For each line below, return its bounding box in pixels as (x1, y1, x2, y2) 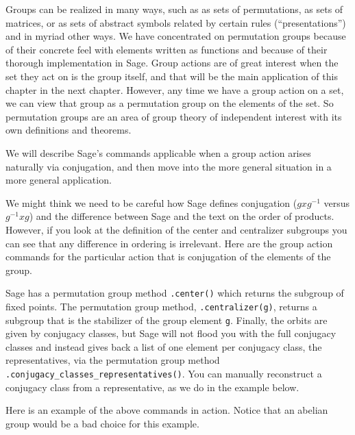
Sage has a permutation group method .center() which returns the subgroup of (5, 286, 344, 300)
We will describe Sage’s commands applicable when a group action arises (5, 145, 311, 160)
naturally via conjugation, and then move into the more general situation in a (5, 159, 332, 173)
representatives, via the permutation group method (5, 353, 220, 367)
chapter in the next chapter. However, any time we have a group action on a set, (5, 82, 344, 97)
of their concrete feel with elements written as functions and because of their (5, 42, 328, 56)
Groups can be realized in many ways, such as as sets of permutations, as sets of (5, 2, 343, 16)
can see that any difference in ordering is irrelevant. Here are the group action (5, 236, 333, 250)
